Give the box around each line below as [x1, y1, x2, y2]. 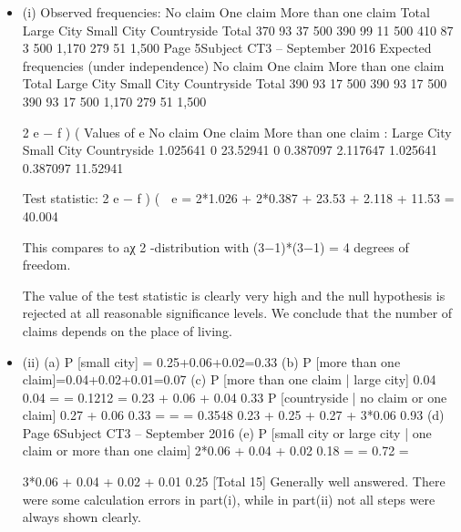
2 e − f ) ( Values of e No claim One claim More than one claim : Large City [22, 122, 452, 141]
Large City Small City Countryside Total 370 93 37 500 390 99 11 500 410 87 [22, 20, 454, 39]
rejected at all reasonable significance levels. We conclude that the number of [22, 303, 453, 322]
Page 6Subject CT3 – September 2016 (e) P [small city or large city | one [22, 423, 432, 442]
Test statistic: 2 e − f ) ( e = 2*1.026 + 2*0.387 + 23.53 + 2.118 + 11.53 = [22, 189, 455, 208]
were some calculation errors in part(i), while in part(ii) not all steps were [22, 489, 435, 508]
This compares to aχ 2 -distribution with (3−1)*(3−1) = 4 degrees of [22, 237, 409, 256]
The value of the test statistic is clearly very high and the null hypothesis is [22, 285, 446, 304]
